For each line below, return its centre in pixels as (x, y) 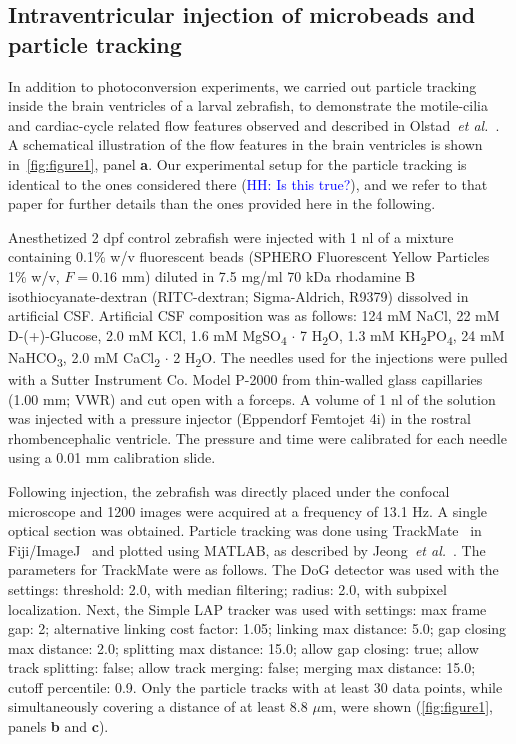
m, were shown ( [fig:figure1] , (406, 706)
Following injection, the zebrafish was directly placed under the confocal (229, 490)
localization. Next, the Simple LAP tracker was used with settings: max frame (247, 608)
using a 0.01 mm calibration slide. (112, 457)
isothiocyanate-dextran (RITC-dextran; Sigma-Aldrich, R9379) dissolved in (238, 295)
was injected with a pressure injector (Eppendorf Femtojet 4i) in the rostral (239, 418)
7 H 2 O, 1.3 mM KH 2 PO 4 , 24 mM (402, 336)
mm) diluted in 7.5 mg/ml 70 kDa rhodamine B (268, 275)
